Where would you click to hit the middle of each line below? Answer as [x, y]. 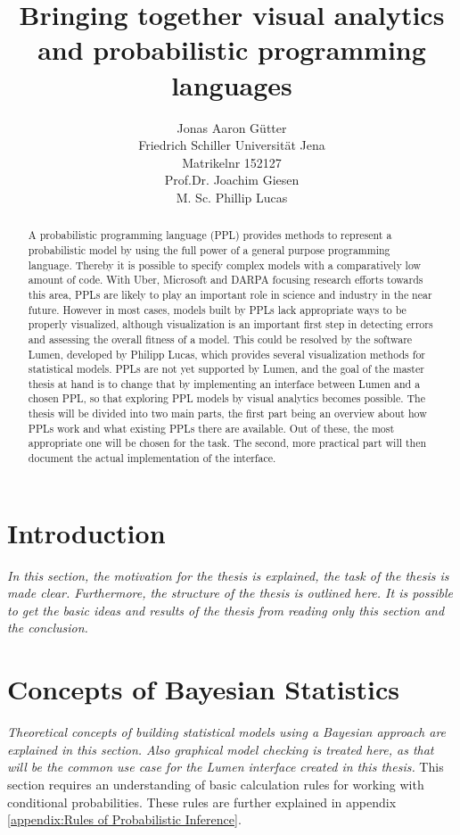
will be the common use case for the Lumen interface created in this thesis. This [226, 767]
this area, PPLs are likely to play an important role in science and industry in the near [230, 294]
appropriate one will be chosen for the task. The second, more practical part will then [227, 443]
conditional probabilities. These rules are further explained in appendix [202, 802]
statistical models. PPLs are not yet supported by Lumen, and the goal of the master [226, 369]
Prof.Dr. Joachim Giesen [232, 180]
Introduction [86, 532]
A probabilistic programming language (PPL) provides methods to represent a [210, 235]
